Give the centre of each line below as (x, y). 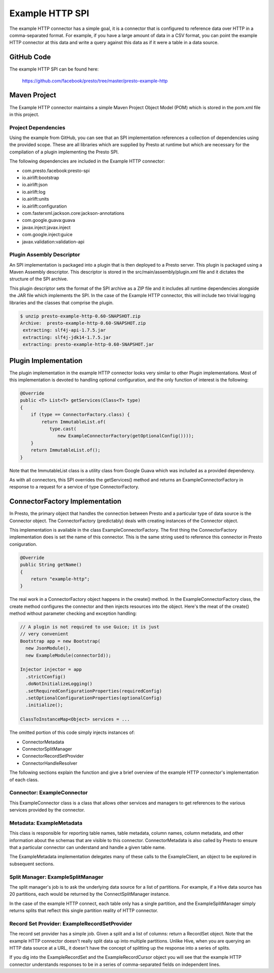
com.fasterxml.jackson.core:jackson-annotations (73, 213)
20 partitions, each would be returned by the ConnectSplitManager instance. (90, 894)
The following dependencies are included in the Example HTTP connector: (87, 161)
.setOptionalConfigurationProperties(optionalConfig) (94, 698)
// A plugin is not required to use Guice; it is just (90, 627)
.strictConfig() (46, 676)
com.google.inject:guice (47, 235)
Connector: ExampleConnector (49, 793)
